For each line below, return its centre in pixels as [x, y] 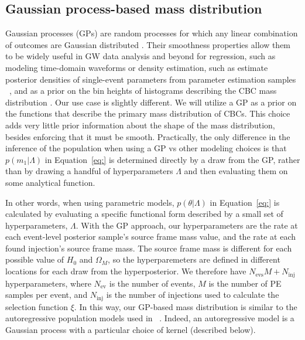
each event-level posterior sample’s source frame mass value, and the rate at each [151, 237]
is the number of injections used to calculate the [193, 295]
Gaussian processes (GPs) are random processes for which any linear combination [152, 33]
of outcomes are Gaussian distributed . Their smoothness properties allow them [148, 44]
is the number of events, [152, 283]
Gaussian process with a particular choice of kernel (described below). [131, 329]
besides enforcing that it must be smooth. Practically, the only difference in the [148, 136]
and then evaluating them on [236, 171]
